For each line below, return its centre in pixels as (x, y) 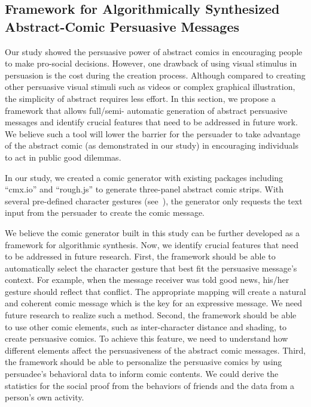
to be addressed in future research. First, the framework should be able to (140, 256)
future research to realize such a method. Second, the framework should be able (151, 315)
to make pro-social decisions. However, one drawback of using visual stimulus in (151, 63)
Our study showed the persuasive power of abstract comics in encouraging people (154, 51)
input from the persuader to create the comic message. (105, 212)
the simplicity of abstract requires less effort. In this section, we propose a (140, 98)
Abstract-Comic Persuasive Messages (122, 26)
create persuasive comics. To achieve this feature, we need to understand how (147, 338)
